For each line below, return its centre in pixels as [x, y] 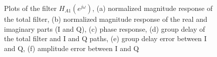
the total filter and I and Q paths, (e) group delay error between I [105, 38]
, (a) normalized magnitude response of [152, 8]
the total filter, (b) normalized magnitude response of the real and [106, 19]
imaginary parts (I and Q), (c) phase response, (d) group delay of [105, 28]
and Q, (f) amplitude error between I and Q [72, 48]
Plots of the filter [30, 8]
